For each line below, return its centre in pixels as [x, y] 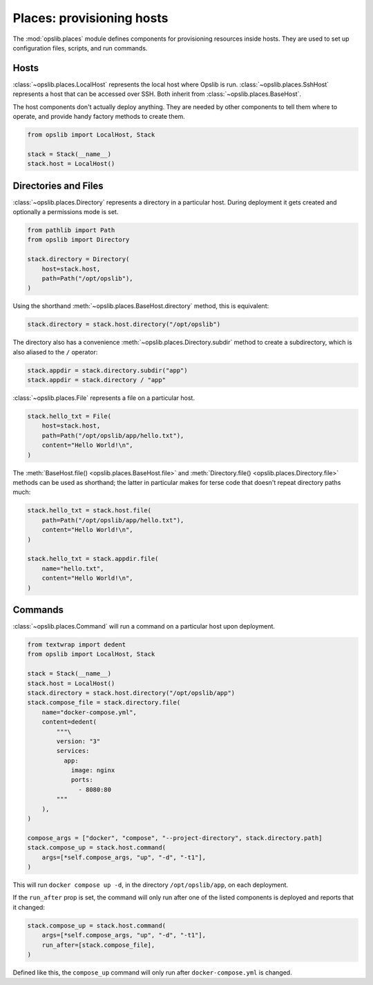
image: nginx [93, 771]
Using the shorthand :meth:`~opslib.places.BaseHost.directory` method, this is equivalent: [141, 306]
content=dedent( [69, 722]
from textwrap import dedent [77, 645]
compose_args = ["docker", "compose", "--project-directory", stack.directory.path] [175, 838]
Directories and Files [58, 185]
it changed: [29, 907]
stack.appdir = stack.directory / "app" [96, 380]
